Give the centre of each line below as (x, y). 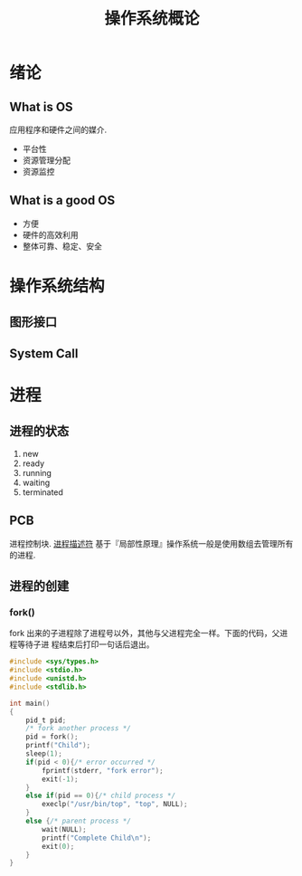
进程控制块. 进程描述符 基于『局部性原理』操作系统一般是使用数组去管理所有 (151, 543)
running (37, 472)
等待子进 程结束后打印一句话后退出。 (85, 644)
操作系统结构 (57, 286)
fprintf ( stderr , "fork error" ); (103, 770)
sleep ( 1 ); (44, 754)
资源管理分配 (46, 160)
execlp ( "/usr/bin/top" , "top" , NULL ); (115, 805)
